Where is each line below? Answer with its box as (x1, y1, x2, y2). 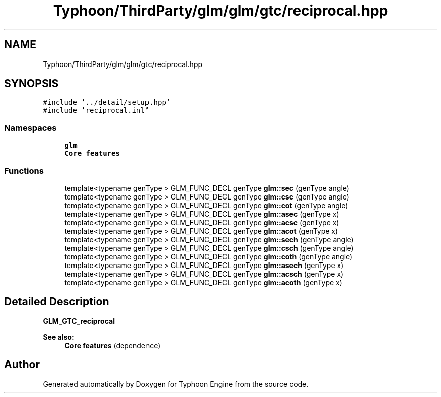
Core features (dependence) (64, 341, 161, 350)
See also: (43, 332, 75, 341)
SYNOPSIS (4, 77, 59, 90)
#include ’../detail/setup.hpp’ (43, 98, 171, 107)
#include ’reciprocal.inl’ (43, 106, 150, 115)
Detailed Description (4, 295, 109, 308)
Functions (4, 165, 44, 176)
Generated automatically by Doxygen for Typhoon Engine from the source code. (43, 379, 309, 388)
